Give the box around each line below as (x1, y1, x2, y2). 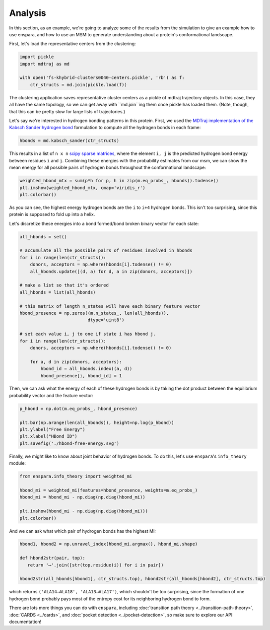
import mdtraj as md (19, 61, 69, 67)
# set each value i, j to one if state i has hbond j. (19, 331, 156, 337)
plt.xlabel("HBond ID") (19, 433, 78, 439)
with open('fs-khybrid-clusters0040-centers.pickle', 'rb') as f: (19, 75, 185, 80)
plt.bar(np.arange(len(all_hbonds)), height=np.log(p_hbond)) (19, 420, 174, 425)
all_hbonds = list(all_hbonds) (19, 289, 96, 295)
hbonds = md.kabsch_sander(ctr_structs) (19, 138, 119, 143)
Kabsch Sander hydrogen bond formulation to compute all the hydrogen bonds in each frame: (9, 125, 201, 131)
